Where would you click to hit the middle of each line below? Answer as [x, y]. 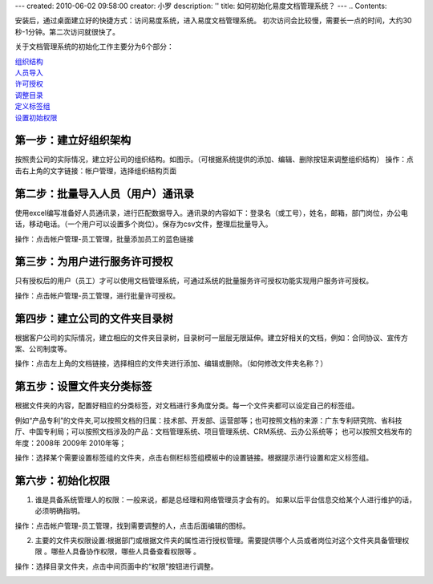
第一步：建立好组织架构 [73, 140]
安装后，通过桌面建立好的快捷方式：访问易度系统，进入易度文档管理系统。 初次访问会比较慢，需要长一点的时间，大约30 [213, 21]
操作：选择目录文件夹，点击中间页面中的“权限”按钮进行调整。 [116, 566]
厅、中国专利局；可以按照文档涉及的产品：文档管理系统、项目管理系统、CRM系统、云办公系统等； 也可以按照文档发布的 [213, 432]
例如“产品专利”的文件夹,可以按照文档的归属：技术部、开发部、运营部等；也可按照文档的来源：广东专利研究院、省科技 [208, 420]
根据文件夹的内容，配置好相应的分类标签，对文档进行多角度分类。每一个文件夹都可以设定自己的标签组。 [187, 406]
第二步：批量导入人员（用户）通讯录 [104, 194]
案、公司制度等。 [43, 349]
